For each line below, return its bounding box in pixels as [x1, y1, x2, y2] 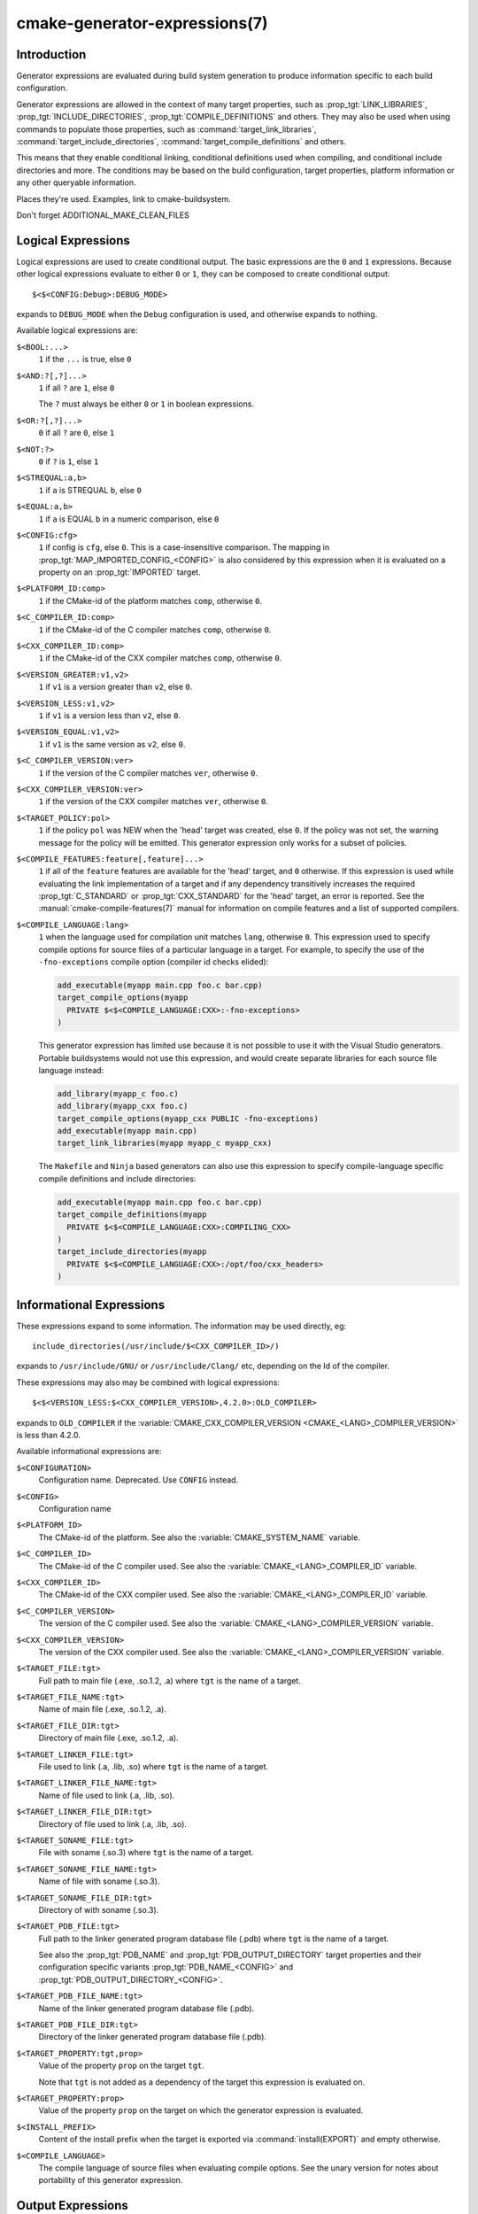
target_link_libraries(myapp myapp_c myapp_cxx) [57, 1138, 273, 1149]
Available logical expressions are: [16, 325, 138, 336]
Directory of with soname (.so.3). [38, 1904, 159, 1915]
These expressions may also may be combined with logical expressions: [16, 1377, 281, 1388]
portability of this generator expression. [38, 2175, 183, 2186]
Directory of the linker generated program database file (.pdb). [38, 2032, 267, 2042]
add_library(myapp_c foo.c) [57, 1088, 179, 1098]
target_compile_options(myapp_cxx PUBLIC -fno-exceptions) [57, 1113, 319, 1124]
